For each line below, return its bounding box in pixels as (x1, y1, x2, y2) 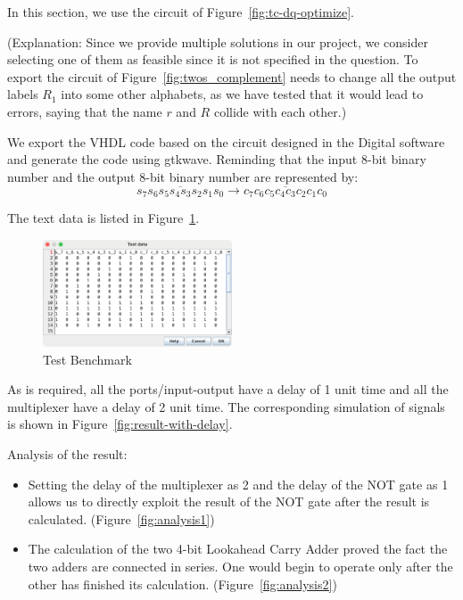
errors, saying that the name (7, 102, 162, 120)
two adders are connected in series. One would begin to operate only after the (28, 557, 453, 576)
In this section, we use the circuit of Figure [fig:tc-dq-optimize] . (7, 3, 355, 21)
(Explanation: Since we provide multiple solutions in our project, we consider (7, 32, 428, 51)
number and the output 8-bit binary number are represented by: (7, 167, 359, 185)
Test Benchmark (43, 349, 132, 368)
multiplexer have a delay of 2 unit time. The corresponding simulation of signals (7, 397, 445, 415)
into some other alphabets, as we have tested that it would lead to (61, 85, 424, 103)
